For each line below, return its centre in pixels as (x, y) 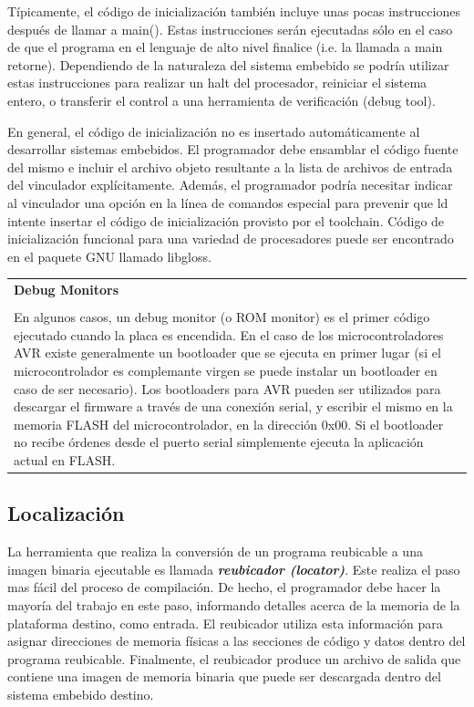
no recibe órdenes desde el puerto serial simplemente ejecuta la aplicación (219, 442)
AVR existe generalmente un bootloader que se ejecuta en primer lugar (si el (227, 353)
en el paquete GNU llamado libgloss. (109, 256)
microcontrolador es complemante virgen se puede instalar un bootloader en (226, 370)
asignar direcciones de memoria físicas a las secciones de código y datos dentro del (237, 641)
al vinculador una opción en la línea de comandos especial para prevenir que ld (228, 202)
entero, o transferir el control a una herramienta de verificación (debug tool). (222, 100)
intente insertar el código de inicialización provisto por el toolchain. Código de (226, 220)
